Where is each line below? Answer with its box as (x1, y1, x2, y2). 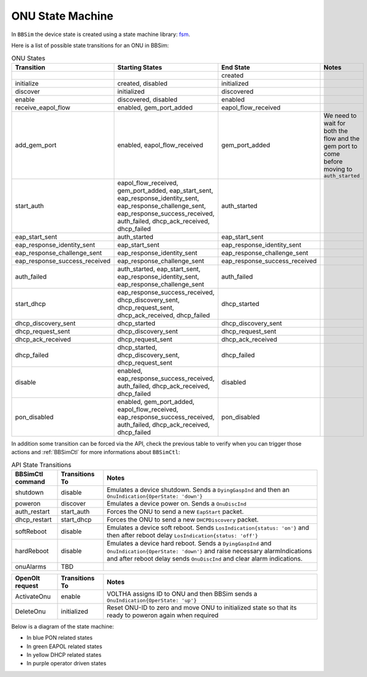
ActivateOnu (15, 593, 51, 601)
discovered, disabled (117, 95, 177, 103)
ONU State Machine (11, 9, 114, 23)
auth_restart (15, 507, 50, 515)
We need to (323, 111, 357, 119)
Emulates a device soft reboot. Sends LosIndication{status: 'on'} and (106, 523, 310, 532)
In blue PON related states (26, 634, 93, 641)
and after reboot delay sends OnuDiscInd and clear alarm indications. (106, 554, 303, 563)
